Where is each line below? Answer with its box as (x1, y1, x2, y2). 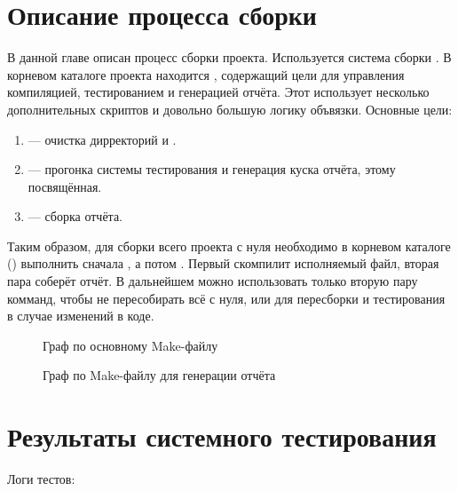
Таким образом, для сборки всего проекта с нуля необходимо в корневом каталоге (7, 236, 451, 255)
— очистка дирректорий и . (28, 130, 177, 148)
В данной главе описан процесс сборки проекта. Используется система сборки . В (7, 48, 452, 67)
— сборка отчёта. (28, 207, 123, 226)
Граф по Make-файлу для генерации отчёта (43, 366, 276, 384)
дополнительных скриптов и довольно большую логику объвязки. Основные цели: (7, 99, 453, 118)
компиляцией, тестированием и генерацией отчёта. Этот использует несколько (7, 83, 430, 101)
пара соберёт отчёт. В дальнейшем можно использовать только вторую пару (7, 272, 418, 290)
